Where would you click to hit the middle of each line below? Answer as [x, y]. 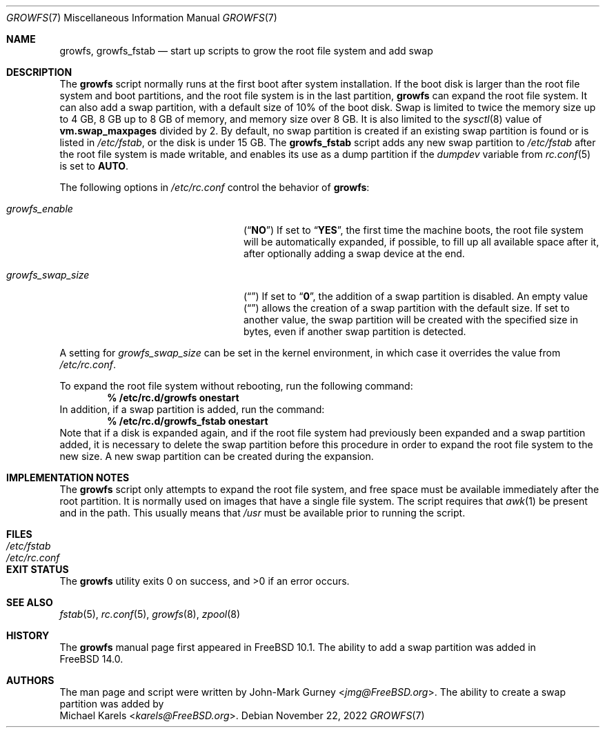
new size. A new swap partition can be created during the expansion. [217, 456]
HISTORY [28, 635]
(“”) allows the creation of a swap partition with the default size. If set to [407, 308]
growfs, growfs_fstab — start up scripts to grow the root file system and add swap [246, 51]
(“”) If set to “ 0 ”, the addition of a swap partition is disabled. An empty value [416, 296]
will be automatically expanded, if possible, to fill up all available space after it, [421, 242]
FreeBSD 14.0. [91, 659]
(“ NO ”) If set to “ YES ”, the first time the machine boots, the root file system [414, 230]
